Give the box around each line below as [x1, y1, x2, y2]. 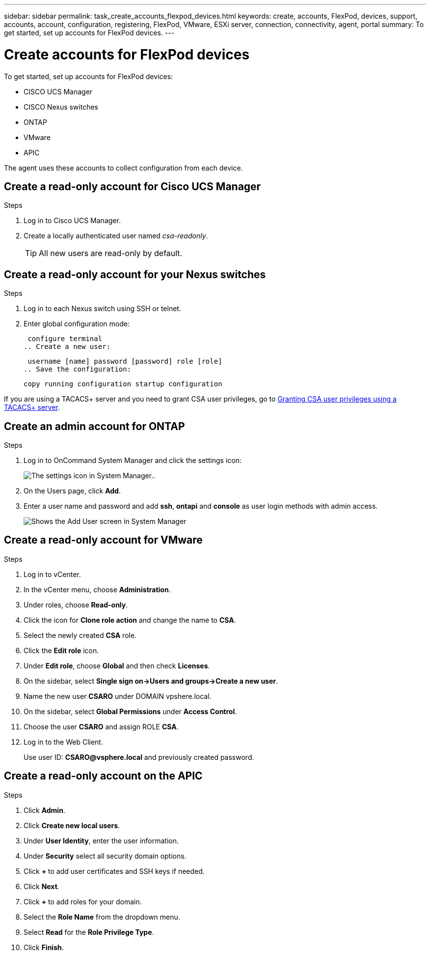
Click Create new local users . [24, 821, 120, 830]
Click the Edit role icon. [24, 646, 99, 655]
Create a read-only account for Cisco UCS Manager [4, 180, 261, 193]
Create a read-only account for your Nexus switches [4, 268, 266, 281]
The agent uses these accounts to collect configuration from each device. [4, 163, 243, 172]
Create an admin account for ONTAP [4, 420, 185, 433]
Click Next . [24, 882, 59, 891]
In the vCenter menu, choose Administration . [24, 585, 171, 594]
